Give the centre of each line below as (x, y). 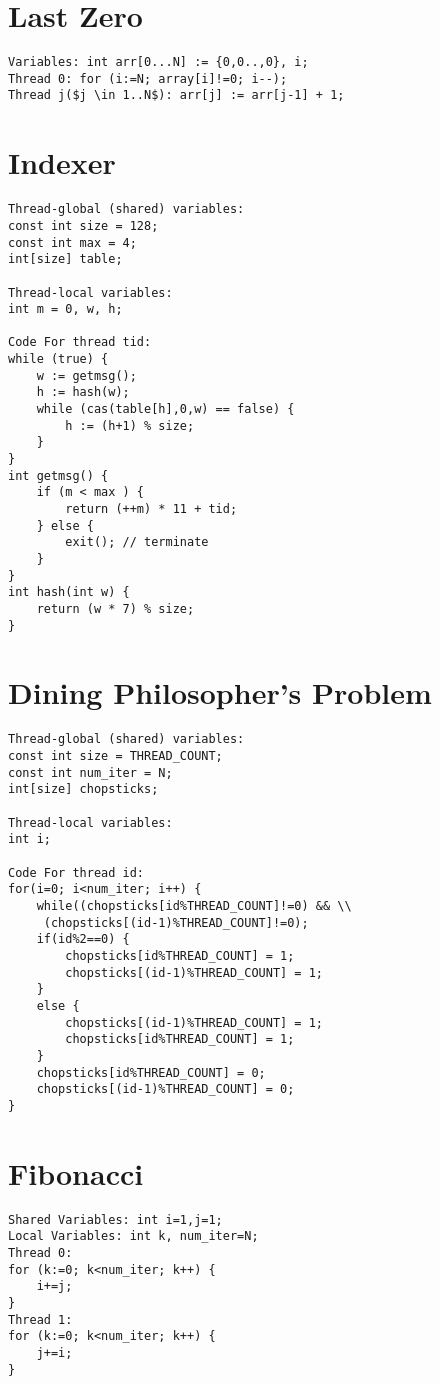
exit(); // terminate (137, 542)
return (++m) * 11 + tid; (151, 509)
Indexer (62, 162)
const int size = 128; (83, 225)
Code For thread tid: (80, 342)
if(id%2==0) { (83, 939)
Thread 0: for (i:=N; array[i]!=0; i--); (148, 78)
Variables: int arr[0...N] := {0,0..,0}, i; (158, 62)
